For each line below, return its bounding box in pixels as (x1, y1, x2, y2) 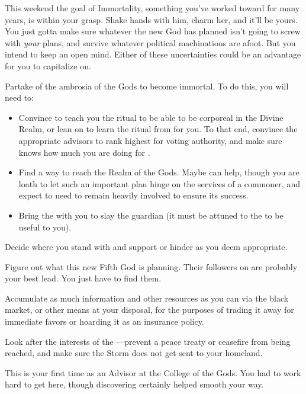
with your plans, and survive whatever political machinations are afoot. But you (5, 36, 296, 49)
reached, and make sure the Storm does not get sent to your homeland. (5, 347, 263, 359)
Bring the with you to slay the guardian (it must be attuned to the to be (18, 209, 284, 221)
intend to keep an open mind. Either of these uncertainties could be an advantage (5, 48, 301, 60)
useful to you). (18, 220, 72, 233)
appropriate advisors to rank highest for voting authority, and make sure (18, 134, 282, 146)
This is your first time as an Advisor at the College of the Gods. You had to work (5, 366, 301, 379)
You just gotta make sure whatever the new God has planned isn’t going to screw (5, 25, 301, 37)
